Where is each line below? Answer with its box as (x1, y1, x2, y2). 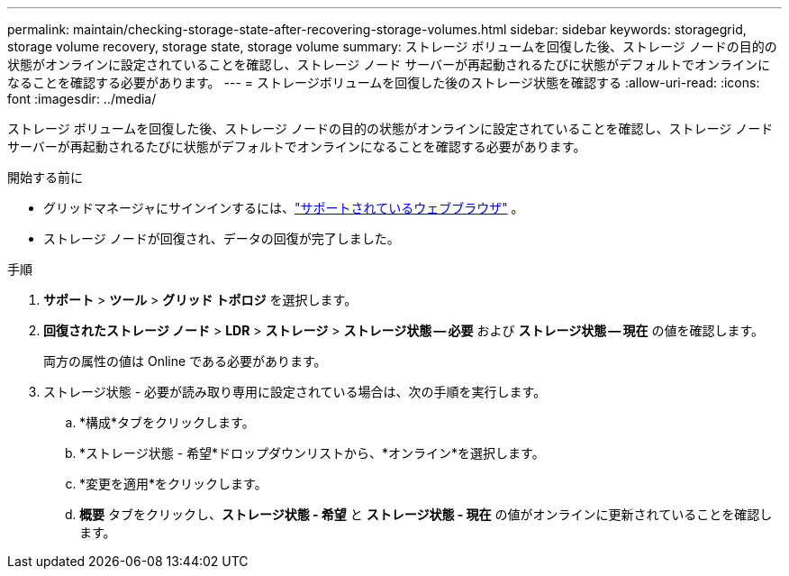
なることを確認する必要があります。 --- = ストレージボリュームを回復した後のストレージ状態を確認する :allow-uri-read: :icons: (7, 75, 760, 90)
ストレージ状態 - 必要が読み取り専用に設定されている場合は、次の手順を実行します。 (43, 384, 547, 399)
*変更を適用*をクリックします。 (79, 476, 268, 491)
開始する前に (7, 169, 83, 185)
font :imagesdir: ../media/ (7, 91, 157, 106)
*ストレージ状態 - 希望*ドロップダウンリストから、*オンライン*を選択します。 (79, 445, 545, 461)
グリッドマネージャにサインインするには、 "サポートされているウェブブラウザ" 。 (43, 200, 524, 215)
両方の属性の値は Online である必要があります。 (43, 353, 327, 369)
